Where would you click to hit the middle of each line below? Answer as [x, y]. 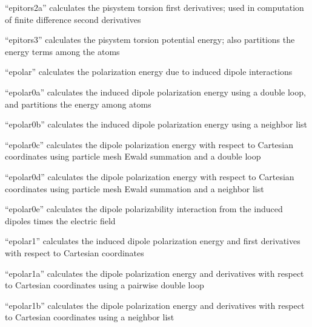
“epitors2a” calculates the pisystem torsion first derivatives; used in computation [154, 7]
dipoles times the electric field [60, 220]
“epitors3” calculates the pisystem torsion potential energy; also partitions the [150, 40]
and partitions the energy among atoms [78, 104]
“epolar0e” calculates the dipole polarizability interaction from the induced [144, 209]
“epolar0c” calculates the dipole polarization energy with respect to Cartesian [149, 144]
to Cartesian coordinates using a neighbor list [90, 317]
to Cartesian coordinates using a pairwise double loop [105, 285]
